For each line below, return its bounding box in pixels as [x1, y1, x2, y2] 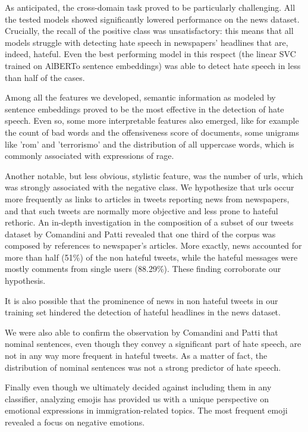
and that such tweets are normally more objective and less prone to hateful [5, 204, 278, 217]
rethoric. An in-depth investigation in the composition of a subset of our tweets [5, 216, 294, 228]
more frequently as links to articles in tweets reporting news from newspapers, [5, 192, 290, 205]
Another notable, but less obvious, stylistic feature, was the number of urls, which [5, 169, 303, 181]
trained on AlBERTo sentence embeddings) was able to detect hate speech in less [5, 59, 301, 71]
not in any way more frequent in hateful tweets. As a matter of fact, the [5, 349, 268, 362]
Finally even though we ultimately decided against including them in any [5, 381, 272, 393]
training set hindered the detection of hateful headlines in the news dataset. [5, 306, 281, 318]
